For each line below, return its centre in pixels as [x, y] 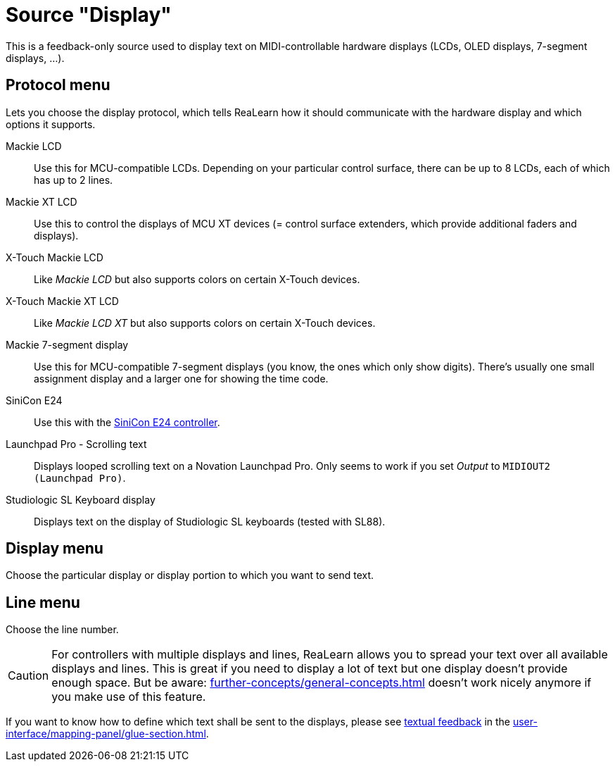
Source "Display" [89, 15]
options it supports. [51, 124]
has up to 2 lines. [74, 180]
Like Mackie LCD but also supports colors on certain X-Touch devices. [197, 279]
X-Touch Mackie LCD [55, 257]
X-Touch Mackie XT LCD [62, 301]
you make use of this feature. [129, 697]
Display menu [55, 549]
